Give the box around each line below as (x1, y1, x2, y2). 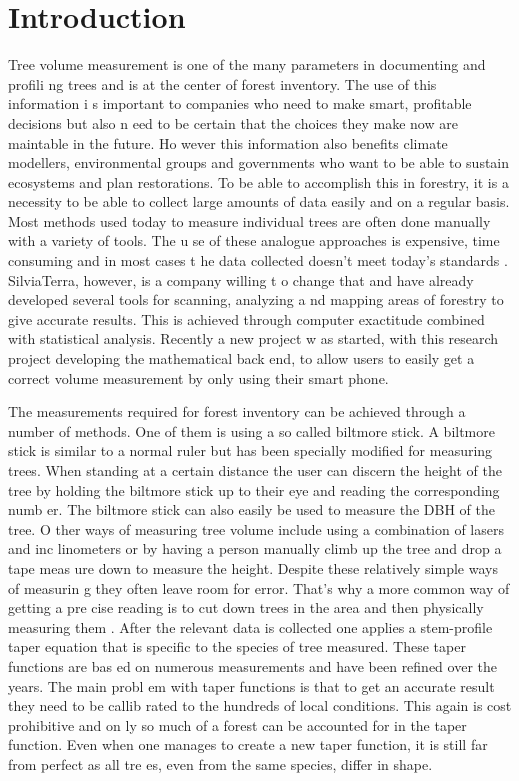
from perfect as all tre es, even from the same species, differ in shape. (8, 753, 433, 774)
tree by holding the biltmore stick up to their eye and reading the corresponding (8, 479, 500, 500)
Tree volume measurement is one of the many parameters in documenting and (8, 54, 486, 75)
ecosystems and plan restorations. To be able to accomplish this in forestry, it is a (8, 171, 509, 192)
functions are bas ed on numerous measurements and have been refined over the (8, 655, 497, 676)
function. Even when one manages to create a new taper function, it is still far (8, 734, 488, 755)
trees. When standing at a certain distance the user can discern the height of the (8, 460, 503, 480)
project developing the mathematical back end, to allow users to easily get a (8, 348, 475, 369)
